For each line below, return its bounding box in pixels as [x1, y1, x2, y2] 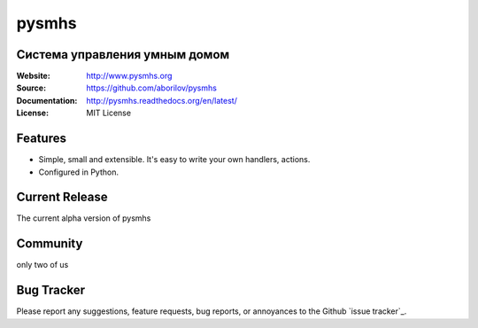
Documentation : [16, 95, 78, 105]
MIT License [86, 107, 132, 119]
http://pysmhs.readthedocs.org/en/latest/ [86, 95, 238, 105]
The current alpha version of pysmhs [16, 213, 151, 223]
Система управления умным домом [16, 47, 230, 62]
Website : [16, 71, 50, 82]
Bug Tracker [16, 283, 86, 298]
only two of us [16, 260, 69, 270]
